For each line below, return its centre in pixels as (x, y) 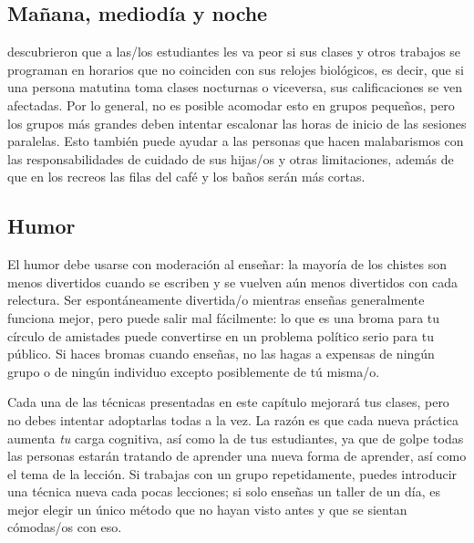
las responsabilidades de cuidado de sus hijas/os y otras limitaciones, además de (231, 158)
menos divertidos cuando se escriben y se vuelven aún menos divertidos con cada (233, 282)
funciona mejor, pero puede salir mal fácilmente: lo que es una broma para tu (224, 317)
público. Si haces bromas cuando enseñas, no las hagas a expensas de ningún (221, 354)
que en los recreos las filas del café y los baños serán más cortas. (186, 177)
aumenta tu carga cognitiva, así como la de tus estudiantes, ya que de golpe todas (236, 438)
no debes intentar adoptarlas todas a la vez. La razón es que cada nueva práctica (233, 419)
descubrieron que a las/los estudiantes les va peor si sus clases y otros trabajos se (234, 52)
